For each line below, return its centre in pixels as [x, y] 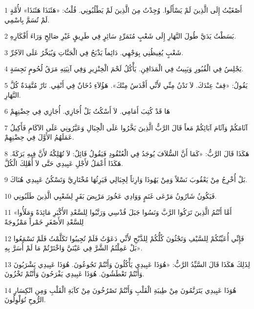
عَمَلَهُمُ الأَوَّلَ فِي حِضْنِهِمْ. [39, 137]
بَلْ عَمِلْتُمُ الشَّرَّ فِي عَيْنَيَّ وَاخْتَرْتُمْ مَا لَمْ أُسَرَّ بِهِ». [74, 248]
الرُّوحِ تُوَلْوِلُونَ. [25, 299]
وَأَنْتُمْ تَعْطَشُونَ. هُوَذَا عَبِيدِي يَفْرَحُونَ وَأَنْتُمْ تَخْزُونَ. [74, 274]
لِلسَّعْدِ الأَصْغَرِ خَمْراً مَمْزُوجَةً [44, 221]
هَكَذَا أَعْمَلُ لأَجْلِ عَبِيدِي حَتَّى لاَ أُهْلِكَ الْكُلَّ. [64, 163]
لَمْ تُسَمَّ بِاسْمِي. [27, 19]
